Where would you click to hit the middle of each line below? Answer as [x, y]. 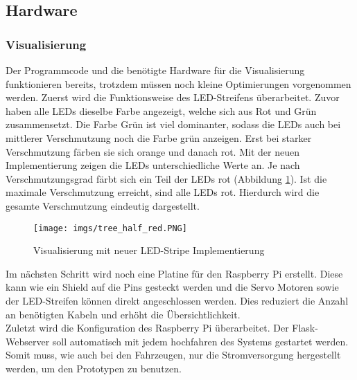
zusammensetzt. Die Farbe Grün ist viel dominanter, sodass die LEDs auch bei [173, 124]
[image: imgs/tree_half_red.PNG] [110, 228]
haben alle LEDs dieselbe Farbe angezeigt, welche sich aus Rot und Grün [161, 110]
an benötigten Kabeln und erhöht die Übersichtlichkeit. [123, 314]
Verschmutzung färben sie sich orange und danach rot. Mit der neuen [153, 151]
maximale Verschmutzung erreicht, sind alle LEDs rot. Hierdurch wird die [163, 192]
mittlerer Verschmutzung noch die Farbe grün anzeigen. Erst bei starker [159, 137]
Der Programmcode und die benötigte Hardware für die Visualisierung [155, 70]
